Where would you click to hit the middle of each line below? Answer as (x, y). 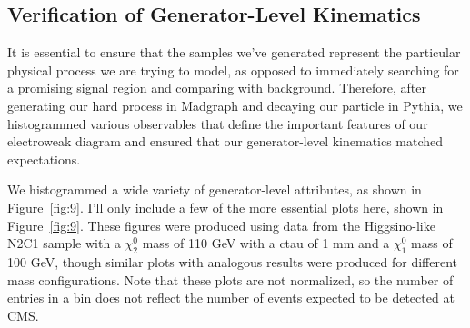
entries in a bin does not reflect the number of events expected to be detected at (231, 298)
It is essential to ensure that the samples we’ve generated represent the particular (234, 52)
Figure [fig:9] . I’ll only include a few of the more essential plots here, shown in (225, 207)
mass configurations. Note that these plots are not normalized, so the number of (230, 279)
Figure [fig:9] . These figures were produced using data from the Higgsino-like (221, 225)
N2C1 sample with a (64, 243)
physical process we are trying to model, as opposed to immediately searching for (233, 70)
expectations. (44, 159)
